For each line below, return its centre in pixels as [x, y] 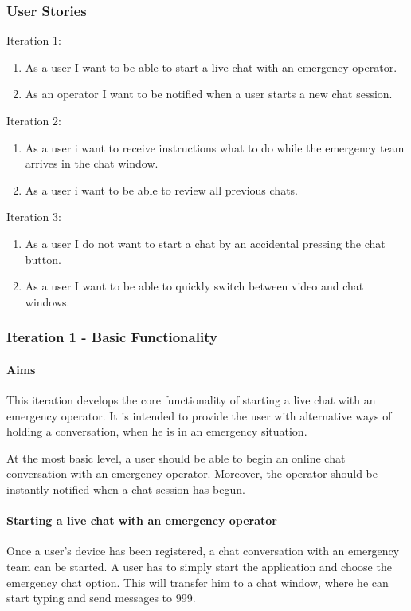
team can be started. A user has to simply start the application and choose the [199, 566]
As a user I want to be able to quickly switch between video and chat [194, 286]
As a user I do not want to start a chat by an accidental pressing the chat [205, 243]
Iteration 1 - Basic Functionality [112, 337]
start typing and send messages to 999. [101, 598]
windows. [47, 301]
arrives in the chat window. [92, 163]
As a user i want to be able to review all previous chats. [162, 189]
